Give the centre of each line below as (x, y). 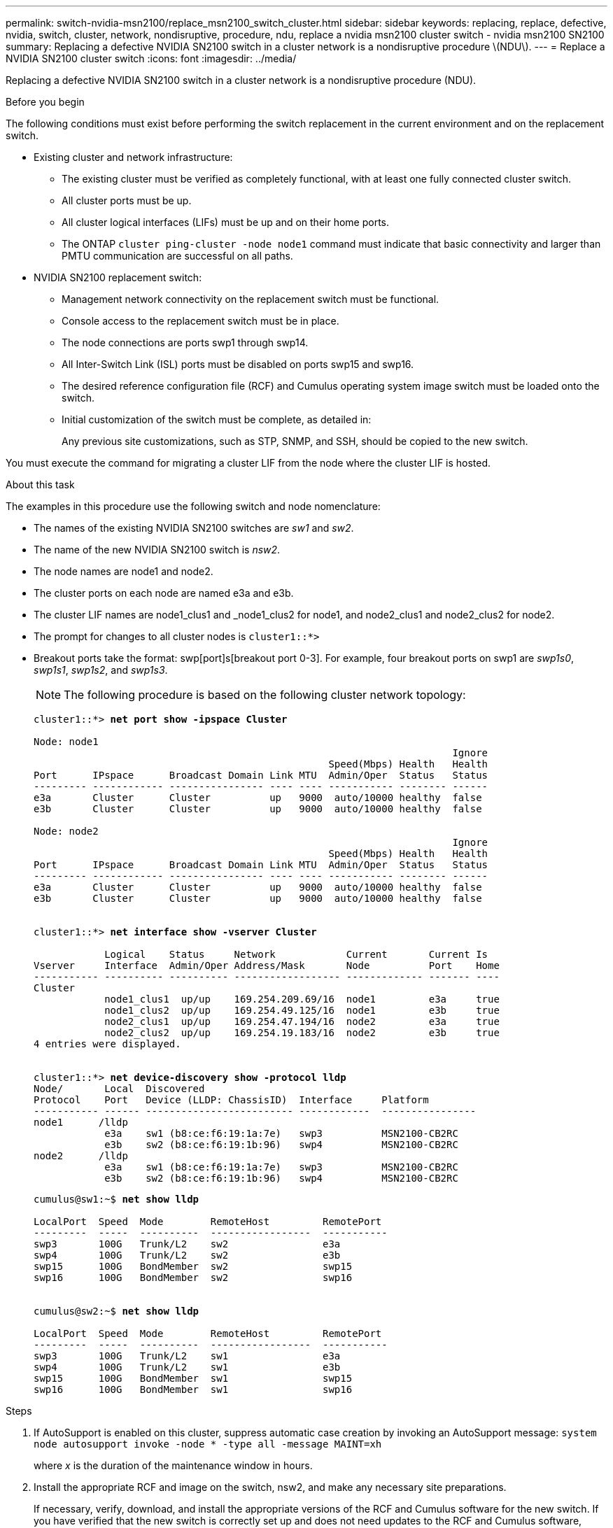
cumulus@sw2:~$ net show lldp (117, 1311)
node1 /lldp (81, 1122)
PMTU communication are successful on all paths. (177, 256)
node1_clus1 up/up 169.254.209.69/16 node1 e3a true (302, 999)
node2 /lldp (81, 1156)
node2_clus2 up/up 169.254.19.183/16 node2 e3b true (302, 1033)
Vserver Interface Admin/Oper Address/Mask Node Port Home (267, 965)
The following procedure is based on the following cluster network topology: (265, 695)
